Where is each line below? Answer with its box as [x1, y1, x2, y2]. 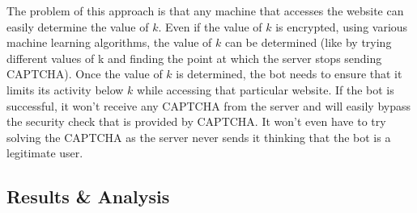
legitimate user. [6, 144, 83, 161]
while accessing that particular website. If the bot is [137, 81, 394, 98]
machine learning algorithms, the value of [6, 34, 212, 51]
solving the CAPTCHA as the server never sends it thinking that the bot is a [6, 128, 391, 145]
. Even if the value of [158, 18, 262, 35]
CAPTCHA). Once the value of [6, 65, 163, 82]
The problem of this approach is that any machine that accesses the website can [6, 2, 404, 19]
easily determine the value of [6, 18, 149, 35]
